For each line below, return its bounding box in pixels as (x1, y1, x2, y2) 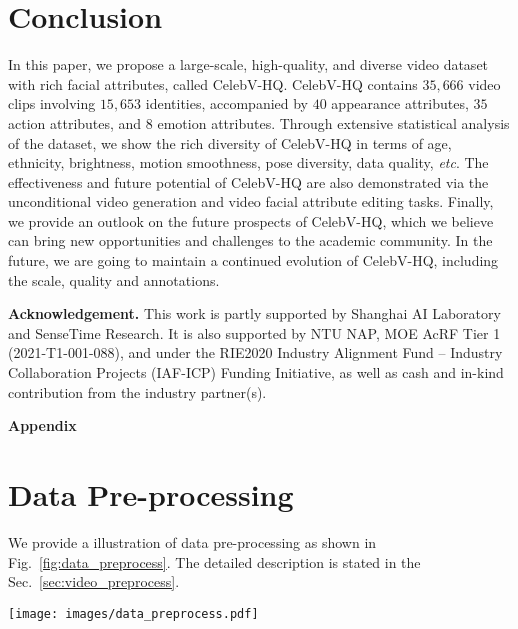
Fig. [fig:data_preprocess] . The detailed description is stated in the (8, 551, 421, 572)
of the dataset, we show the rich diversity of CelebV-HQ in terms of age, (8, 132, 452, 153)
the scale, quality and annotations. (8, 269, 220, 290)
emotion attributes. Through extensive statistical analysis (157, 112, 510, 133)
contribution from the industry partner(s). (8, 381, 267, 402)
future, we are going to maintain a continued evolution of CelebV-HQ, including (8, 250, 499, 271)
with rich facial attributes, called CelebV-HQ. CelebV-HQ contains (8, 73, 418, 94)
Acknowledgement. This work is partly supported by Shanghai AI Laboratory (8, 303, 501, 324)
